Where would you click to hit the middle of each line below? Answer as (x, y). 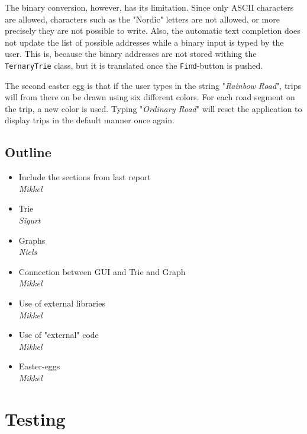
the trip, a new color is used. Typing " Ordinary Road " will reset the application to (153, 108)
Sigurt (30, 220)
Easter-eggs (39, 366)
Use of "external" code (59, 335)
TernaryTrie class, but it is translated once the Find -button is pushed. (134, 65)
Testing (35, 418)
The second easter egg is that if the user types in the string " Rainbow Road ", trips (153, 85)
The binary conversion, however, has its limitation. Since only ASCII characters (149, 7)
